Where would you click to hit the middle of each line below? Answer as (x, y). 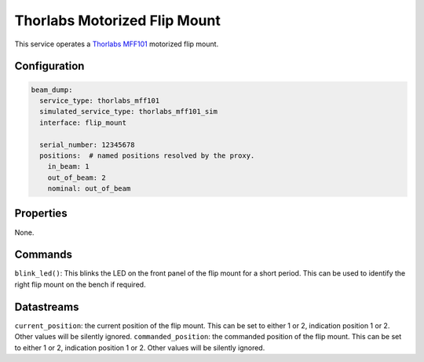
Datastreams (47, 307)
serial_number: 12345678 (87, 144)
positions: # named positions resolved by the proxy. (147, 155)
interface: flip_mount (83, 122)
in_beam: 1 (68, 166)
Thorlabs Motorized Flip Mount (118, 20)
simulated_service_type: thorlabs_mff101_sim (128, 112)
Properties (41, 213)
